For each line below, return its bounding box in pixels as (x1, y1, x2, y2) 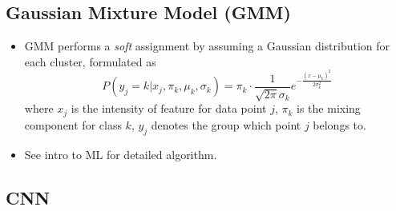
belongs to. (313, 116, 366, 133)
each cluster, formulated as (24, 53, 156, 70)
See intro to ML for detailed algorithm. (24, 145, 217, 162)
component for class (24, 116, 122, 133)
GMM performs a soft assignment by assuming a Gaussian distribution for (24, 38, 390, 54)
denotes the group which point (151, 116, 301, 133)
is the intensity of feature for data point (71, 100, 267, 117)
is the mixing (297, 100, 361, 117)
